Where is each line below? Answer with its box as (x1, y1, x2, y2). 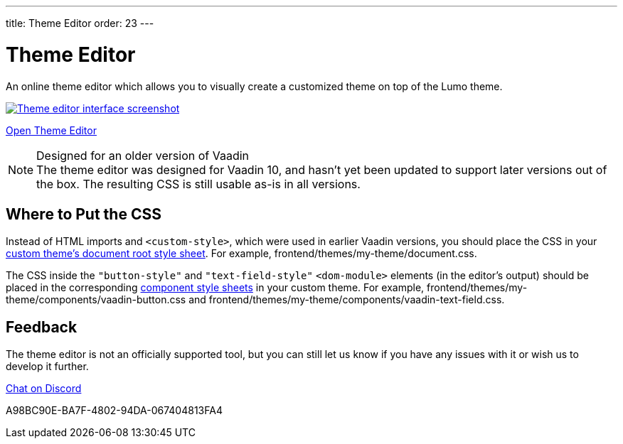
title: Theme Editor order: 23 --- (6, 17, 154, 29)
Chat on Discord (6, 382, 82, 395)
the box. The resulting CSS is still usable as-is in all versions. (36, 176, 361, 191)
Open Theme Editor (6, 124, 97, 136)
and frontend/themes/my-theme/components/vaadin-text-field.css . (188, 293, 505, 306)
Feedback (6, 318, 78, 336)
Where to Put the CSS (6, 205, 161, 223)
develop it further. (6, 360, 89, 373)
